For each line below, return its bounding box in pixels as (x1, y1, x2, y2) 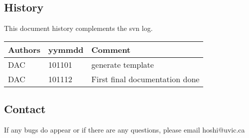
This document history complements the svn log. (4, 23, 153, 33)
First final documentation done (91, 73, 200, 85)
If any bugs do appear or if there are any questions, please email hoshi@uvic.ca (4, 125, 245, 135)
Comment (91, 43, 131, 55)
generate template (91, 58, 154, 70)
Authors (8, 43, 41, 55)
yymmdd (48, 43, 84, 55)
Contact (4, 101, 46, 117)
